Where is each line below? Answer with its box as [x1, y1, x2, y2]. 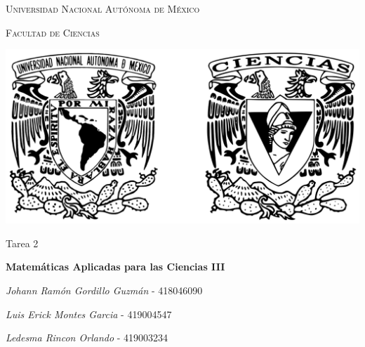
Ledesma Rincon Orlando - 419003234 [6, 330, 168, 345]
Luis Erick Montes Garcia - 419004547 [6, 306, 172, 321]
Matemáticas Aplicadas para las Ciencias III [6, 259, 225, 274]
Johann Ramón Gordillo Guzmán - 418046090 [6, 283, 203, 298]
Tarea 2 [6, 235, 39, 250]
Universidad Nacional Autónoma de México [6, 1, 200, 15]
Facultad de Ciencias [6, 25, 100, 39]
